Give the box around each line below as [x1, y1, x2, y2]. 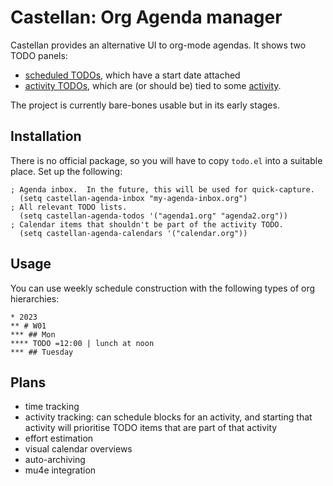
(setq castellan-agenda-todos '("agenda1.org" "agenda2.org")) [19, 211, 288, 221]
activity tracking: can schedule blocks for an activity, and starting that [24, 411, 313, 423]
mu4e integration [24, 464, 97, 476]
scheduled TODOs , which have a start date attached [24, 69, 241, 81]
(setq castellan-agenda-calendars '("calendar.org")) [19, 228, 248, 238]
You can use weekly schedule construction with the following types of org [10, 282, 316, 294]
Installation [10, 128, 82, 145]
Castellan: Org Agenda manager [10, 6, 283, 29]
